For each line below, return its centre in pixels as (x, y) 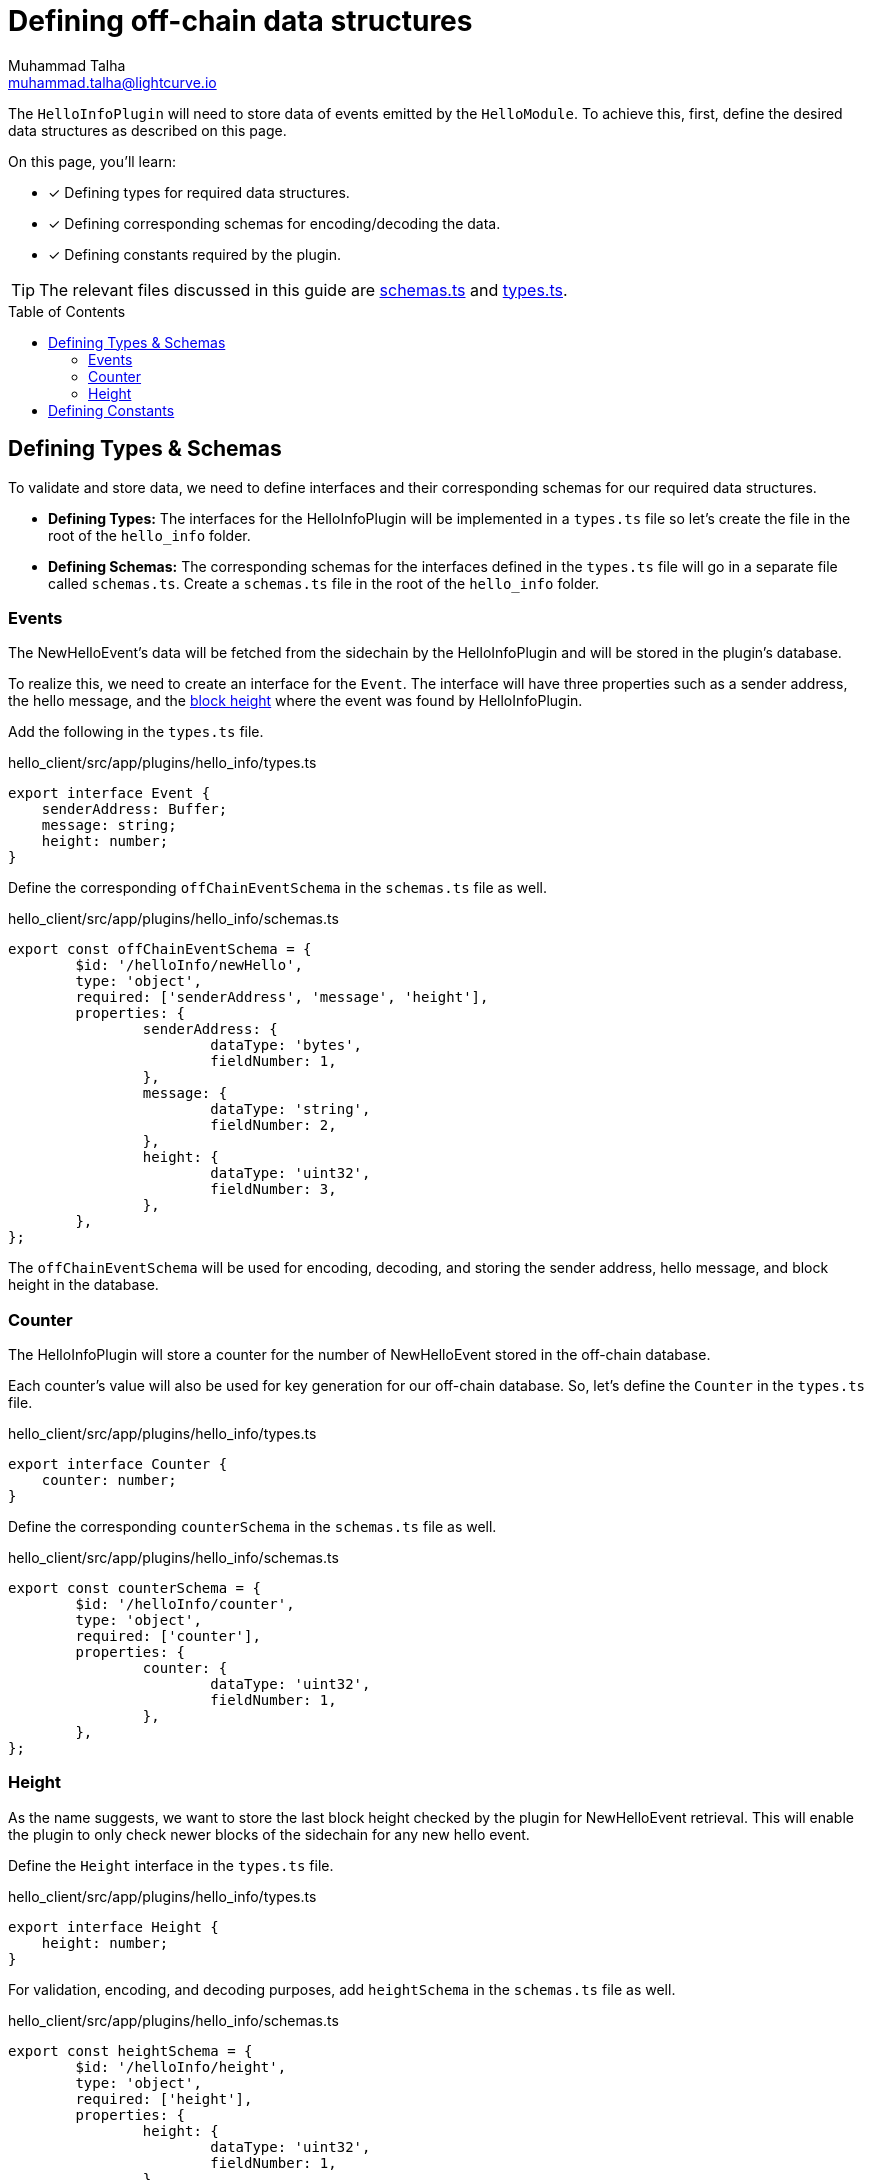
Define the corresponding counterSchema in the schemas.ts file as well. (252, 1527)
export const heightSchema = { (130, 2050)
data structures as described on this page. (147, 130)
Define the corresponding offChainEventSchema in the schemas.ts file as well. (277, 888)
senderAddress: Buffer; (134, 809)
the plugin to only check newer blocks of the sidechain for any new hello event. (269, 1834)
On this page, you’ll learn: (92, 161)
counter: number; (109, 1480)
